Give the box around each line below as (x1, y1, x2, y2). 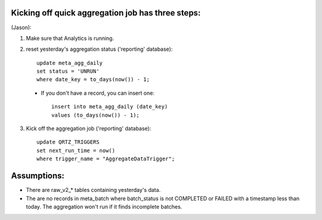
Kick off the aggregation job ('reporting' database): (26, 125, 151, 132)
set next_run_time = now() (36, 147, 116, 154)
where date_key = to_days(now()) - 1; (36, 76, 150, 83)
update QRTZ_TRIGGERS (36, 139, 100, 145)
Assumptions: (11, 171, 65, 181)
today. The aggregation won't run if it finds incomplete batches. (26, 203, 182, 210)
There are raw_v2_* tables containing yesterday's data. (26, 187, 161, 194)
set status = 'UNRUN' (36, 68, 100, 75)
